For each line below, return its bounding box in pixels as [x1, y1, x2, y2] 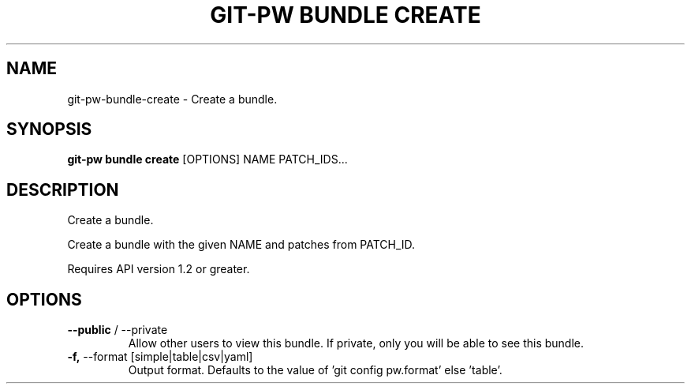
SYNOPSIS [6, 119, 92, 140]
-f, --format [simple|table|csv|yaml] [67, 350, 253, 364]
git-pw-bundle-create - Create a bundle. [67, 92, 278, 106]
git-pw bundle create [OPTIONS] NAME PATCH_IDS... [67, 152, 348, 167]
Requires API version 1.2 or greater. [67, 262, 250, 276]
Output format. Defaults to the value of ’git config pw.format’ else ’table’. [128, 363, 502, 377]
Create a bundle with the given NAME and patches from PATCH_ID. [67, 238, 416, 252]
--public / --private [67, 323, 168, 337]
